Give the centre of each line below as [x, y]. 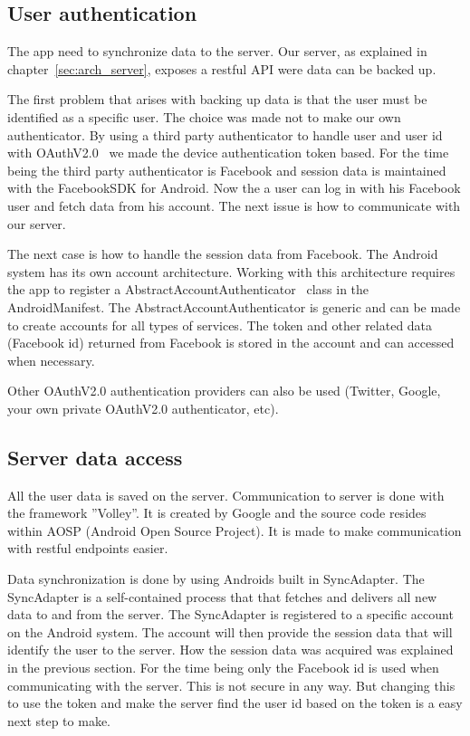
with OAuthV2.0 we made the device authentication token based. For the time [228, 153]
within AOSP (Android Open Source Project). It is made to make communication [235, 530]
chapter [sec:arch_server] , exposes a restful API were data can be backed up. [222, 68]
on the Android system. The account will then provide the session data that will [230, 631]
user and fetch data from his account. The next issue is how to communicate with [234, 205]
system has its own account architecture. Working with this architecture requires [231, 271]
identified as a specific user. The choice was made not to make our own [204, 116]
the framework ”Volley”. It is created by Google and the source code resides [217, 513]
